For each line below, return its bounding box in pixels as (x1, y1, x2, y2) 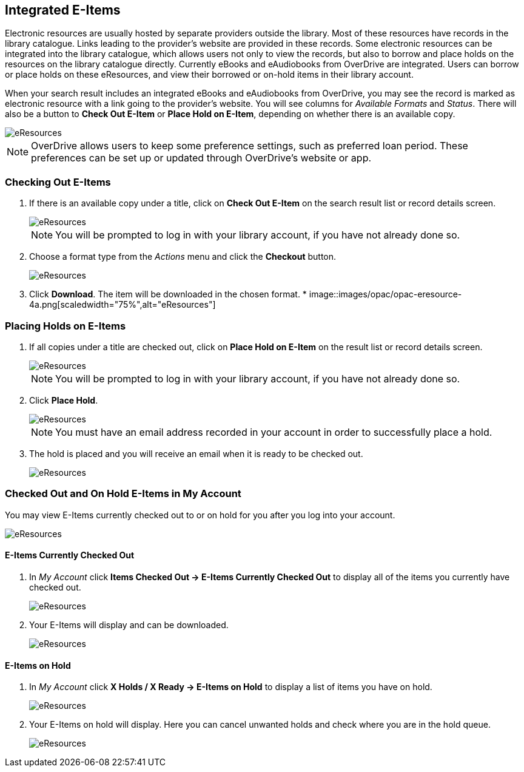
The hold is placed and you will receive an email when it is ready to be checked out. (29, 448, 363, 459)
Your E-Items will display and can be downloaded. (29, 619, 229, 630)
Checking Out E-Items (5, 175, 111, 188)
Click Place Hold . (29, 394, 98, 405)
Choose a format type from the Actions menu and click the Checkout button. (29, 251, 337, 262)
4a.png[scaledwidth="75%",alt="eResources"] (29, 299, 216, 310)
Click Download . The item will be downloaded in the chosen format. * (29, 289, 307, 300)
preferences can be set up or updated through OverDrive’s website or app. (31, 152, 372, 164)
